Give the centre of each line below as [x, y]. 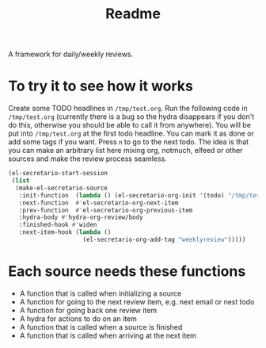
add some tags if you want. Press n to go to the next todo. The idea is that [129, 142]
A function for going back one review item [88, 310]
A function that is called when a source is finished [101, 327]
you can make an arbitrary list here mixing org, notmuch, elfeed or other [125, 151]
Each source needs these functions [127, 272]
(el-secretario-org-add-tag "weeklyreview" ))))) [164, 239]
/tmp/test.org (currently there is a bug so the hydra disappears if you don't [131, 117]
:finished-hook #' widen [58, 225]
